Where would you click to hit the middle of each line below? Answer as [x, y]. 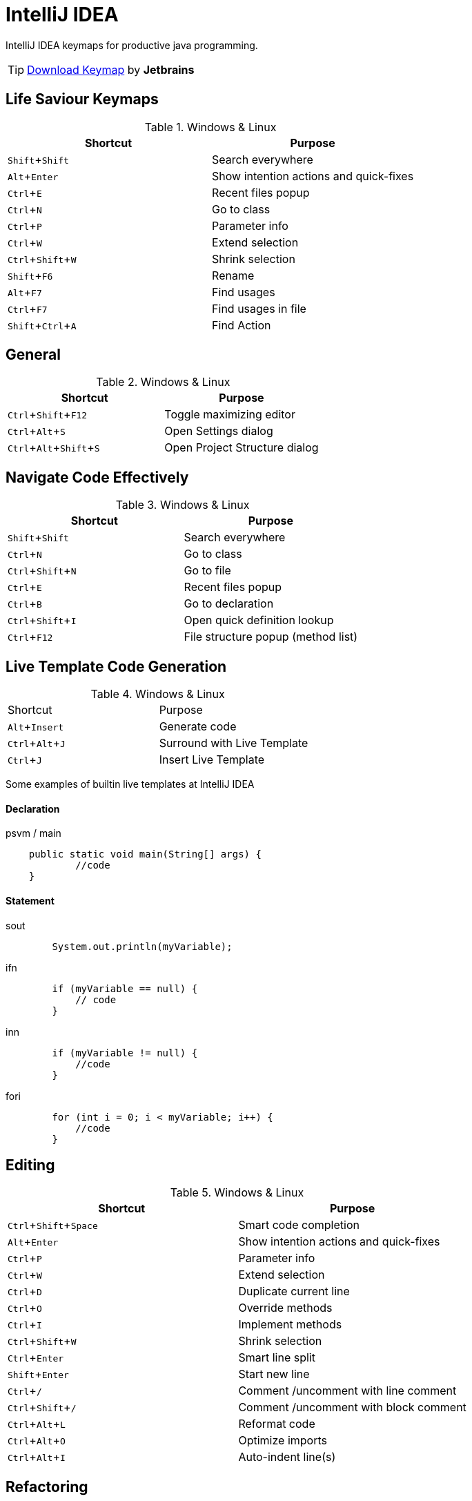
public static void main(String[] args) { [145, 854]
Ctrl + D [25, 1291]
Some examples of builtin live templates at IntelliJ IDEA [130, 784]
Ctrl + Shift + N [42, 571]
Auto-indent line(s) [287, 1457]
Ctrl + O [25, 1308]
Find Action [242, 325]
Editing [30, 1165]
